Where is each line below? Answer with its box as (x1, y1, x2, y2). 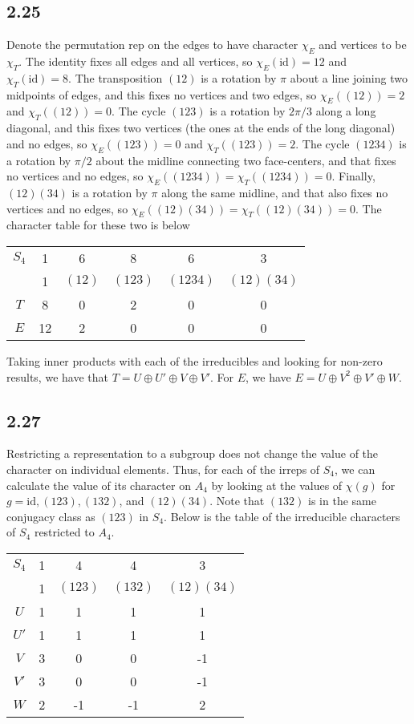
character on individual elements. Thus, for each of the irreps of (6, 460, 320, 477)
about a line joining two (290, 69, 408, 86)
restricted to (34, 524, 95, 540)
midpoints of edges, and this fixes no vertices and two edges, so (6, 86, 317, 103)
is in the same (308, 492, 376, 509)
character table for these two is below (6, 216, 190, 233)
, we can (335, 460, 375, 477)
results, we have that (6, 368, 108, 385)
